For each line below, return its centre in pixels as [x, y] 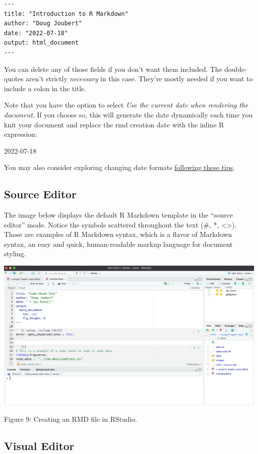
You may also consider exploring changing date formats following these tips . [120, 167]
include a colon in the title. [45, 88]
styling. [15, 254]
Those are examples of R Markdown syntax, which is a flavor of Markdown [118, 234]
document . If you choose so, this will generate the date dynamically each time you [129, 114]
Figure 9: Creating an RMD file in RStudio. [71, 419]
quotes [14, 79]
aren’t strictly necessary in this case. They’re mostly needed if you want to [139, 79]
